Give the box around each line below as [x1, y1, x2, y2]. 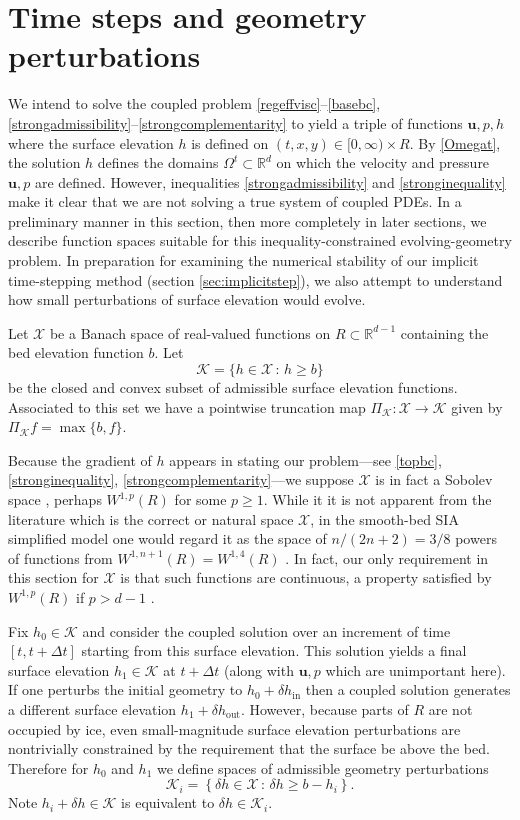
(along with [223, 659, 294, 680]
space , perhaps [8, 489, 102, 509]
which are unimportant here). [325, 659, 506, 680]
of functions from [8, 547, 113, 568]
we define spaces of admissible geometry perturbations [157, 757, 489, 778]
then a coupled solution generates [305, 679, 511, 700]
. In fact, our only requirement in [285, 547, 489, 568]
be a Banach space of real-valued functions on [49, 322, 331, 343]
